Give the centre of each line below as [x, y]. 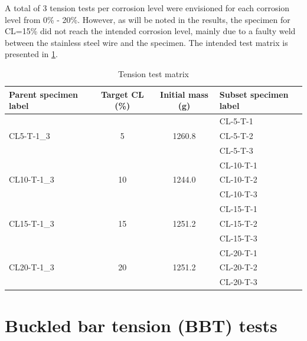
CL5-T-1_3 [30, 135]
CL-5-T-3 [236, 150]
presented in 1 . [31, 54]
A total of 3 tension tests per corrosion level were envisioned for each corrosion [147, 8]
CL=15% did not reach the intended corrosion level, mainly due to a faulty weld [150, 31]
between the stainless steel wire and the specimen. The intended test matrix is [146, 42]
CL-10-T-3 [238, 194]
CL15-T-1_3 [32, 223]
